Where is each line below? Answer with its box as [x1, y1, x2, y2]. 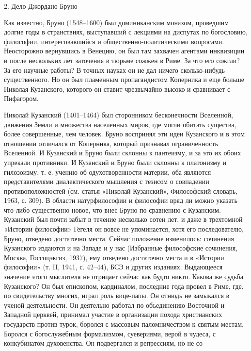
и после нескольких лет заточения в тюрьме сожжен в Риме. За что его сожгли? [4, 55, 240, 65]
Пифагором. [4, 93, 39, 103]
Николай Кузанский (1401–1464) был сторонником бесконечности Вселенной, [4, 109, 233, 119]
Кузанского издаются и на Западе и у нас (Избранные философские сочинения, [4, 243, 238, 253]
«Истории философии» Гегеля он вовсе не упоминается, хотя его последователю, [4, 224, 244, 234]
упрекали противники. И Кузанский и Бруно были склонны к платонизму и [4, 157, 227, 167]
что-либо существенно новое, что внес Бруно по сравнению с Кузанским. [4, 204, 221, 215]
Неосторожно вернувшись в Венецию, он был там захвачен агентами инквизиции [4, 46, 245, 56]
